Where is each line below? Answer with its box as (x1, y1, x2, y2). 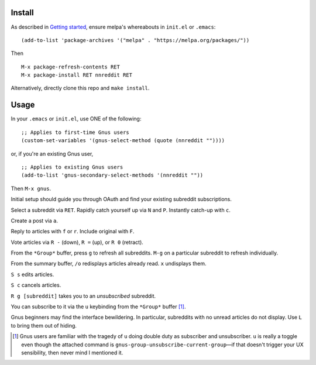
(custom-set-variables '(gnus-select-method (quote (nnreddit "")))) (21, 137, 225, 144)
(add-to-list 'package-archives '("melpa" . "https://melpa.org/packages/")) (21, 37, 250, 43)
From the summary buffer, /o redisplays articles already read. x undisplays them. (11, 260, 207, 267)
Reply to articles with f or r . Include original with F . (11, 228, 135, 235)
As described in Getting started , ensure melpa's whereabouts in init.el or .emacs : (11, 23, 216, 30)
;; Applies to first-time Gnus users (21, 129, 130, 136)
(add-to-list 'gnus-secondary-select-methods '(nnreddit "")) (21, 172, 204, 178)
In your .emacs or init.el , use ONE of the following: (11, 115, 142, 122)
